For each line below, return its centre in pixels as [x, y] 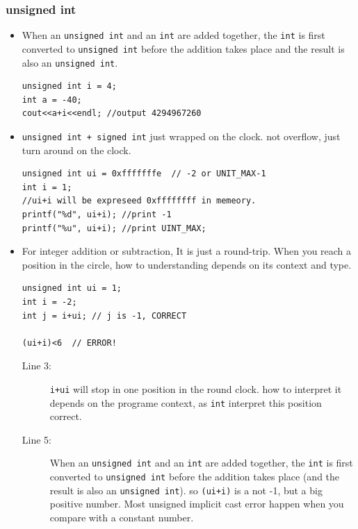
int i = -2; [49, 302]
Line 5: [36, 439]
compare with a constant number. [122, 517]
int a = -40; [52, 100]
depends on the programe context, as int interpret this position [186, 402]
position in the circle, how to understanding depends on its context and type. [187, 264]
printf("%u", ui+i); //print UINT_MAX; [114, 228]
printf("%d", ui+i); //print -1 [97, 215]
